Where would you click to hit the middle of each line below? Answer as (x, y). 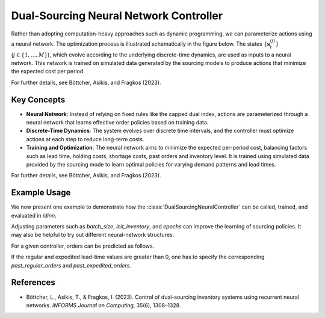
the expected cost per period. (48, 72)
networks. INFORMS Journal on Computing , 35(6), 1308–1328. (104, 305)
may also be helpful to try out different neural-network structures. (93, 235)
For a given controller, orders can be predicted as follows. (83, 246)
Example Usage (41, 193)
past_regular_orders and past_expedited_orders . (71, 265)
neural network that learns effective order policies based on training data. (117, 122)
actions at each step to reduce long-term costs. (85, 139)
